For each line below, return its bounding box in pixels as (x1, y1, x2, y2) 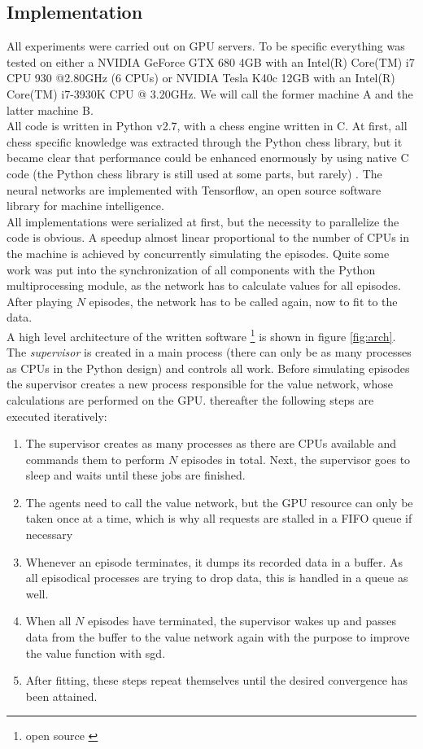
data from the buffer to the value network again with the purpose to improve (25, 629, 410, 646)
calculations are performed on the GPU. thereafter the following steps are (7, 391, 374, 408)
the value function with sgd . (25, 644, 166, 661)
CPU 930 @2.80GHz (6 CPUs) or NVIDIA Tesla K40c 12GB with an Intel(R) (7, 69, 395, 86)
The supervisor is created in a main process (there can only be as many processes (7, 344, 412, 361)
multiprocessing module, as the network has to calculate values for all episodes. (7, 277, 401, 294)
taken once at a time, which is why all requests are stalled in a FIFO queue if (25, 510, 412, 527)
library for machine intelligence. (7, 197, 164, 214)
